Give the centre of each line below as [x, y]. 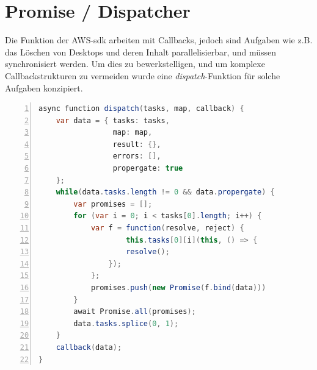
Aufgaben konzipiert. [44, 87]
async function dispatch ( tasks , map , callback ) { [141, 109]
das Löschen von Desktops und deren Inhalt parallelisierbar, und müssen [141, 52]
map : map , [133, 133]
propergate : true [148, 169]
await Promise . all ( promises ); [135, 312]
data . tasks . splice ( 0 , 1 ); [126, 323]
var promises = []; [113, 204]
